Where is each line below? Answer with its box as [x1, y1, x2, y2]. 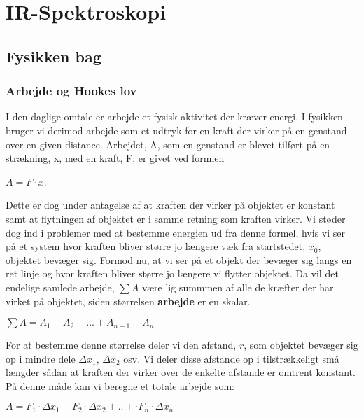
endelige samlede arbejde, [6, 279, 115, 294]
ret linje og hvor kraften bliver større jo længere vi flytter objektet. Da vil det [6, 266, 339, 281]
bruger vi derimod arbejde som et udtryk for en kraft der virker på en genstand [6, 123, 347, 137]
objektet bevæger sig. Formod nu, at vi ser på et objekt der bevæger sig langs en [6, 252, 352, 267]
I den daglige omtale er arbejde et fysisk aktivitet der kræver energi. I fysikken [6, 109, 343, 124]
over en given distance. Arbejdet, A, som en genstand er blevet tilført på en [6, 137, 330, 151]
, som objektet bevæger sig [244, 337, 358, 352]
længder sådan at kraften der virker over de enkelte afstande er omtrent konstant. [6, 365, 356, 379]
